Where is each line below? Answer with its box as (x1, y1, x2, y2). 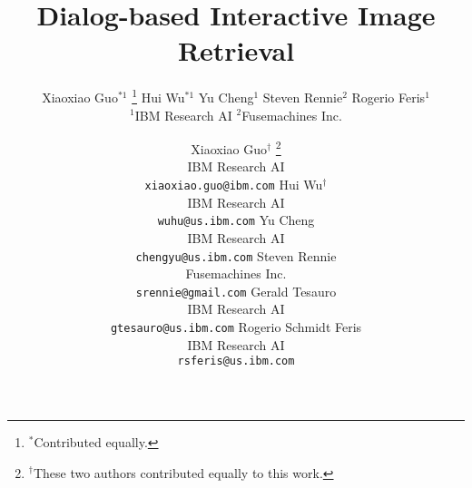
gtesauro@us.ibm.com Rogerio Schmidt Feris (110, 317, 362, 336)
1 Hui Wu (132, 85, 185, 106)
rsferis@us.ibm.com (177, 355, 295, 368)
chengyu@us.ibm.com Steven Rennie (135, 246, 337, 265)
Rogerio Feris (351, 87, 426, 106)
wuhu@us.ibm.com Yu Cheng (157, 210, 315, 229)
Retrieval (177, 32, 295, 69)
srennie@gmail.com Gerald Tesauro (135, 281, 337, 300)
